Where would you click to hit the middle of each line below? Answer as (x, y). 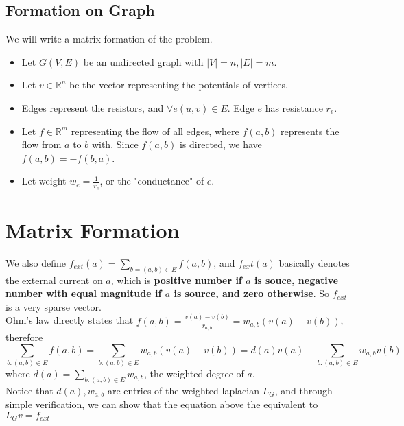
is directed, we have (221, 144)
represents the (310, 131)
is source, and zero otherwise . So (252, 293)
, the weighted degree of (194, 373)
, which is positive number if (176, 280)
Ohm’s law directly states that (70, 320)
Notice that (29, 390)
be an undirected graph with (143, 61)
